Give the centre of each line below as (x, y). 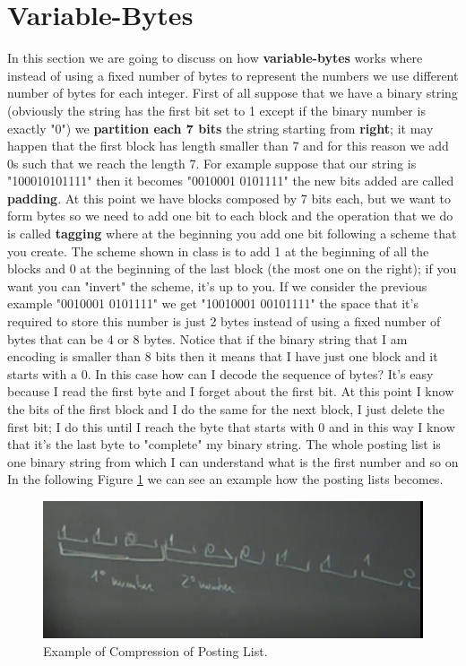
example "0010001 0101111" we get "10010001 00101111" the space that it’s (213, 303)
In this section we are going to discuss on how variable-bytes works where (215, 58)
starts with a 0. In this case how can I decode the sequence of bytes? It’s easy (220, 373)
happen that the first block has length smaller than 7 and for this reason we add (228, 146)
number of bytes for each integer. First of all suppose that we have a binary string (233, 93)
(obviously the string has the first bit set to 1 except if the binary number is (216, 110)
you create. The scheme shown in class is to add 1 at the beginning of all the (218, 251)
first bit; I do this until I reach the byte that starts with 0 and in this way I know (231, 426)
